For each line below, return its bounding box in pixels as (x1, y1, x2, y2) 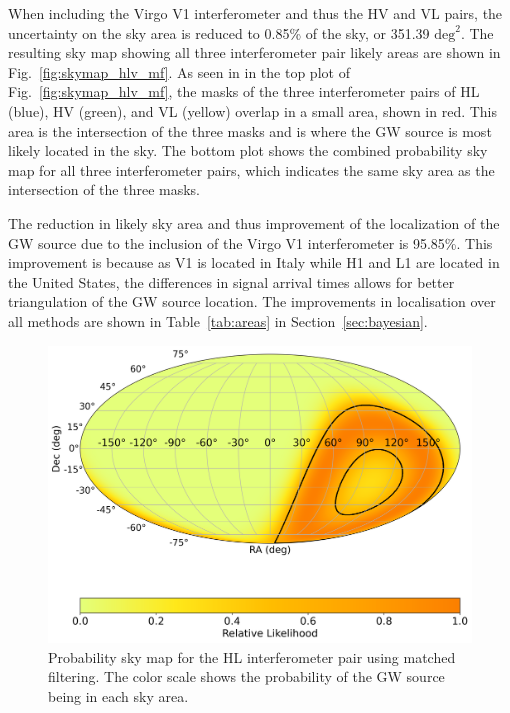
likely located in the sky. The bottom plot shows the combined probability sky (8, 140, 488, 161)
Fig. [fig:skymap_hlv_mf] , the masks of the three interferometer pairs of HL (8, 81, 480, 102)
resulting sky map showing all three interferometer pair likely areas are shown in (8, 42, 501, 63)
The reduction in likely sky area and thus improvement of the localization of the (8, 212, 500, 233)
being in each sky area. (48, 685, 189, 706)
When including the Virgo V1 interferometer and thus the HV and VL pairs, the (8, 3, 503, 23)
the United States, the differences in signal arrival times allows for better (8, 271, 455, 292)
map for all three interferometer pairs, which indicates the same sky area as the (8, 159, 495, 180)
